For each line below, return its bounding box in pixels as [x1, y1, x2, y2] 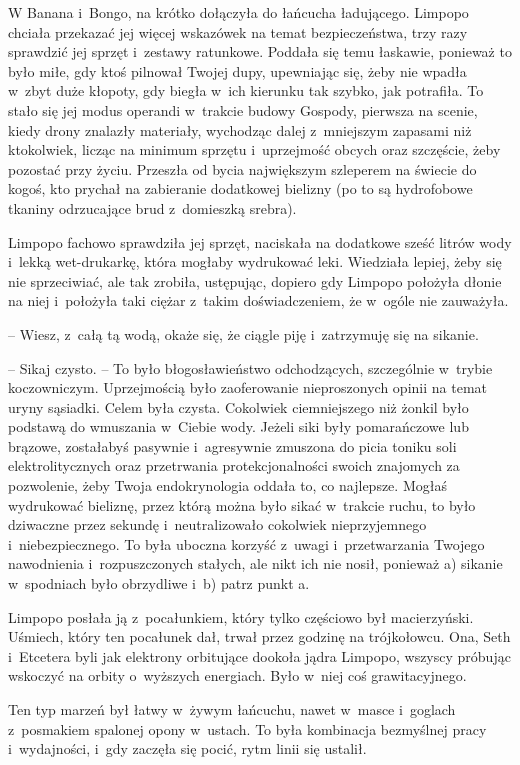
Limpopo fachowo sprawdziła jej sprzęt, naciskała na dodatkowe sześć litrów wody [8, 231, 512, 252]
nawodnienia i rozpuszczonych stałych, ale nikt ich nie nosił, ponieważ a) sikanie [8, 553, 503, 574]
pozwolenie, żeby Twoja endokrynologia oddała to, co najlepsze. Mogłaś [8, 475, 447, 496]
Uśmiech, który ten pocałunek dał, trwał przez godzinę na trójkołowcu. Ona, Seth [8, 626, 511, 647]
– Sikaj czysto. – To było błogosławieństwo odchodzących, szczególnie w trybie [8, 357, 493, 378]
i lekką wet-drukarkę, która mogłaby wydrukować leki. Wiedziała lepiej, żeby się [8, 251, 502, 272]
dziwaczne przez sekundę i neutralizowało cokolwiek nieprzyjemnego [8, 514, 427, 535]
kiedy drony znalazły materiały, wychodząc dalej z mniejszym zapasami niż [8, 119, 472, 140]
